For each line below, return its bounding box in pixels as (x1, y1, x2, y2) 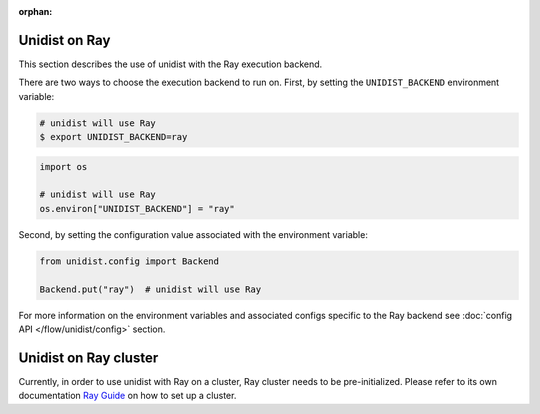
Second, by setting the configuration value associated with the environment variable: (18, 228, 369, 240)
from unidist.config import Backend (39, 255, 220, 267)
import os (39, 161, 88, 172)
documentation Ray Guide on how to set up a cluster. (18, 390, 237, 402)
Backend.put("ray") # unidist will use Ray (39, 283, 262, 295)
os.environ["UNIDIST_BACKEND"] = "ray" (39, 203, 235, 214)
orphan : (18, 6, 53, 17)
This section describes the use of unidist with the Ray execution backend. (18, 58, 323, 70)
